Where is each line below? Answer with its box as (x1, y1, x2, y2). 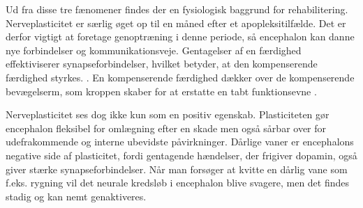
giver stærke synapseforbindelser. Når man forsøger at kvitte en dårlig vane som (6, 161, 348, 176)
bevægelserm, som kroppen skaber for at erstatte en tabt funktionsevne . (6, 83, 317, 98)
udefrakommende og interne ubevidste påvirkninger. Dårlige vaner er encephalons (6, 134, 354, 149)
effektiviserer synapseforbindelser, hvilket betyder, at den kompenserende (6, 56, 318, 71)
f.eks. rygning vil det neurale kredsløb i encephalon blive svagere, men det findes (6, 175, 350, 190)
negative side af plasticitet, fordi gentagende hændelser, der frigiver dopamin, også (6, 147, 357, 162)
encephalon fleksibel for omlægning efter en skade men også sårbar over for (6, 120, 327, 135)
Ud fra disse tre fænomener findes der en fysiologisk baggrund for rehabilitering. (6, 2, 348, 16)
